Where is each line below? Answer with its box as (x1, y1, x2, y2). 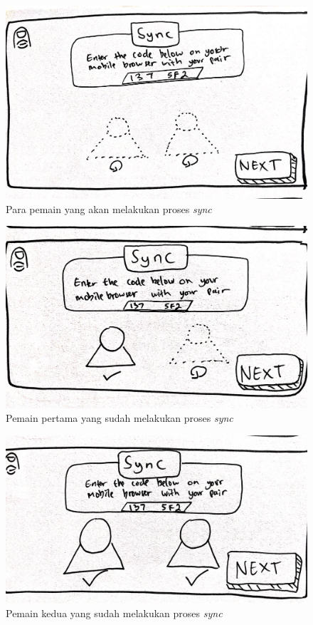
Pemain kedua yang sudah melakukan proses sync (6, 605, 223, 620)
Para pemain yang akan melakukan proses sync (6, 201, 212, 216)
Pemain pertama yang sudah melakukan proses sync (6, 410, 233, 425)
